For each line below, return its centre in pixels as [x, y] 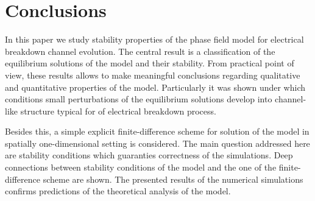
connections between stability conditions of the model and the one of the [141, 167]
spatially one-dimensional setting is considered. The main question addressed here [157, 143]
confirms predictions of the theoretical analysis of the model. [118, 191]
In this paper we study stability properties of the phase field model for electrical [154, 39]
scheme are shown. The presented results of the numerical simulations [173, 179]
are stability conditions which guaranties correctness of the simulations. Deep [149, 155]
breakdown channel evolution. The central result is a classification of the [140, 51]
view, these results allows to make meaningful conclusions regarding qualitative [153, 75]
